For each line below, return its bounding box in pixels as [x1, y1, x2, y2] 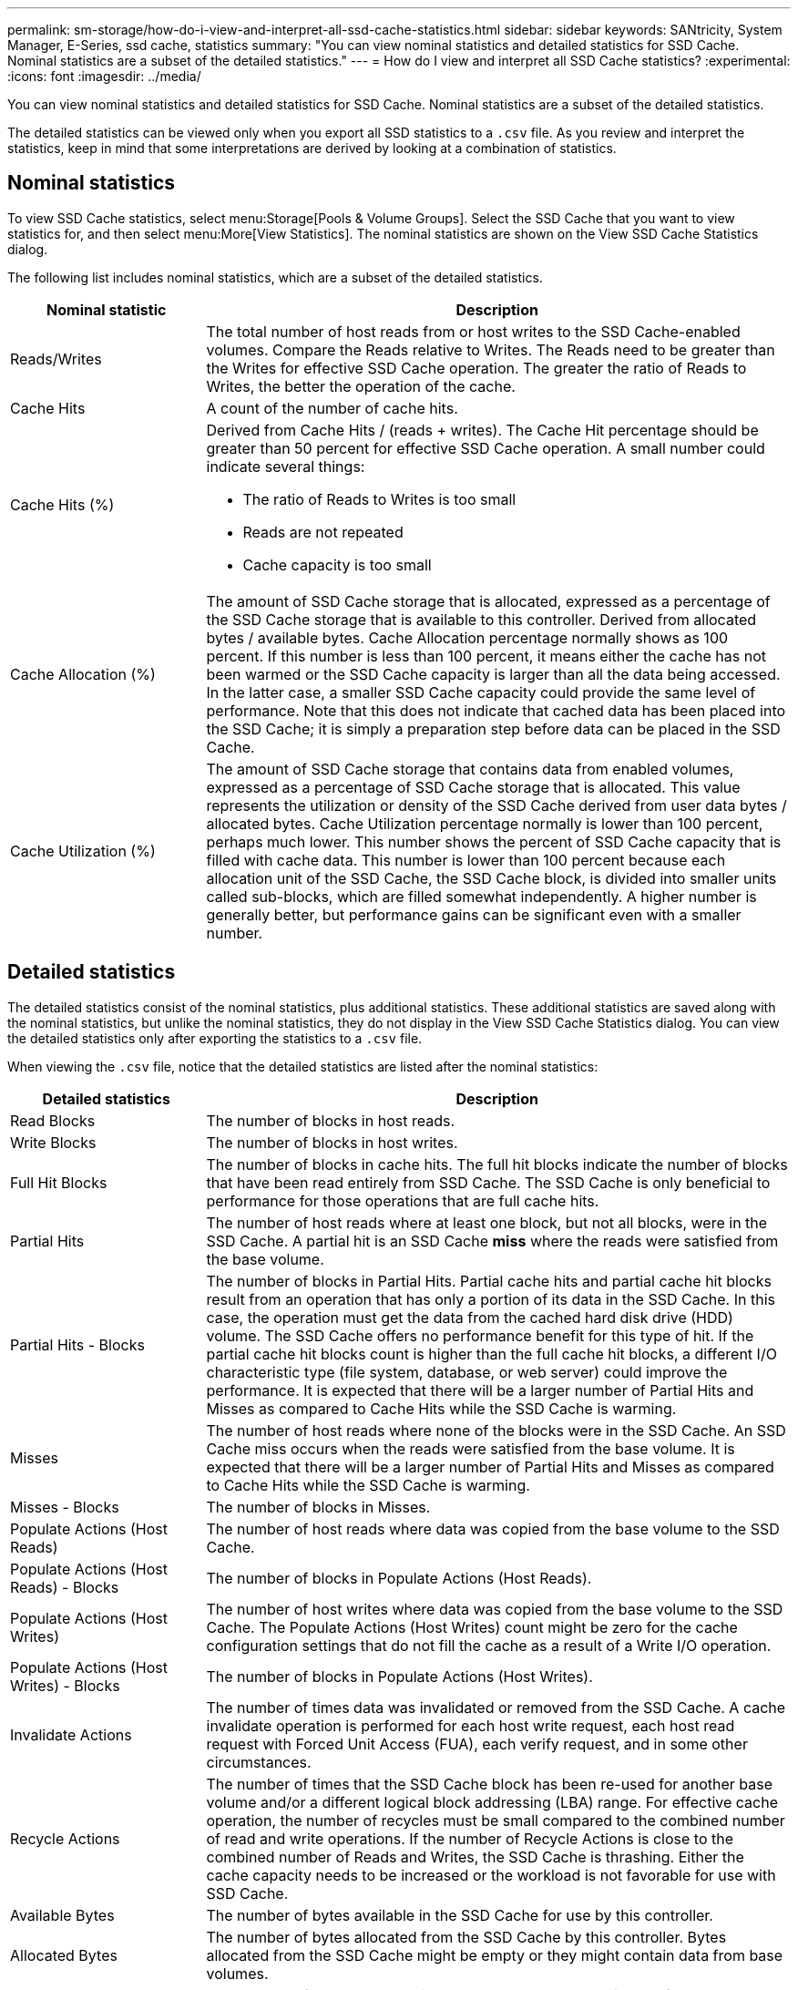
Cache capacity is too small [242, 555, 432, 574]
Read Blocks [10, 1111, 96, 1130]
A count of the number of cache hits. [206, 398, 458, 417]
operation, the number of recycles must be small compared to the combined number [206, 1810, 785, 1830]
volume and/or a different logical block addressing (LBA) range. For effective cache [206, 1792, 779, 1811]
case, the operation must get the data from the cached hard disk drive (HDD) [206, 1308, 733, 1327]
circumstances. [206, 1752, 312, 1771]
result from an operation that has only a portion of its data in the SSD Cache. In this [206, 1289, 775, 1308]
